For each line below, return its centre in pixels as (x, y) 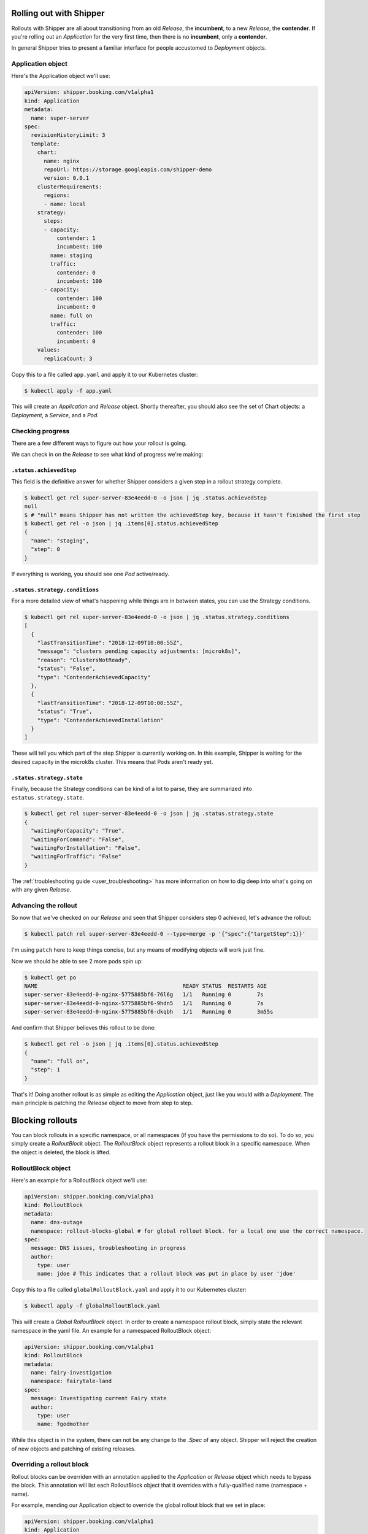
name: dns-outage (57, 1222)
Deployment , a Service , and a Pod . (55, 415)
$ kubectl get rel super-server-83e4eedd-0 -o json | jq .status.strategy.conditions (157, 617)
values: (49, 350)
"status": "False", (67, 669)
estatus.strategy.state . (48, 797)
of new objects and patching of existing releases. (74, 1449)
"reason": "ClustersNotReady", (84, 660)
